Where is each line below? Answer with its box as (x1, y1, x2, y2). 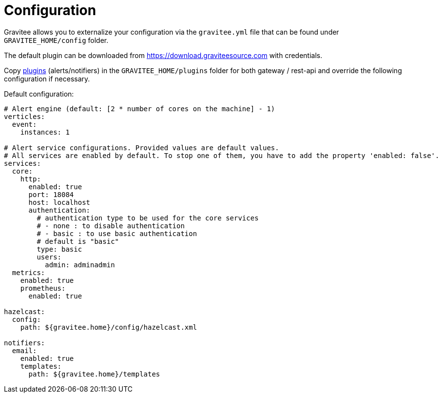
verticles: (4, 112, 45, 120)
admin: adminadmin (45, 260, 115, 269)
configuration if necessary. (4, 74, 90, 83)
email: (12, 346, 37, 355)
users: (37, 253, 62, 261)
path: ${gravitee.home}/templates (28, 370, 160, 378)
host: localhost (28, 198, 91, 206)
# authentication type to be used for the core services (37, 214, 259, 222)
